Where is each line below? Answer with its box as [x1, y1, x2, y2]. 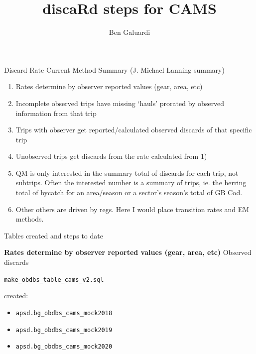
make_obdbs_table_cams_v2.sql [4, 276, 104, 283]
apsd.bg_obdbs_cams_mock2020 [15, 343, 113, 351]
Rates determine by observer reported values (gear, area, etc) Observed [4, 247, 252, 257]
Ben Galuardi [109, 27, 150, 37]
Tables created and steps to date [4, 230, 103, 240]
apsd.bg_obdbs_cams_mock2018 [15, 309, 113, 317]
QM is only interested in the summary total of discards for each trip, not [15, 167, 239, 178]
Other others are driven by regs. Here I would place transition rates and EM [15, 204, 250, 214]
